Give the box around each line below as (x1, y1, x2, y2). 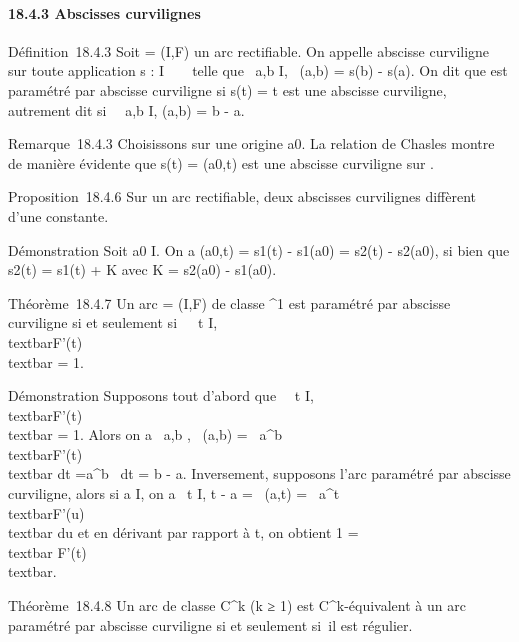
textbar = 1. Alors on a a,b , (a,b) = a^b (8, 424, 282, 445)
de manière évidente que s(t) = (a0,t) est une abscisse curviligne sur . (8, 152, 434, 173)
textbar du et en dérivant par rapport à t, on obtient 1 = (8, 522, 359, 543)
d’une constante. (8, 205, 109, 226)
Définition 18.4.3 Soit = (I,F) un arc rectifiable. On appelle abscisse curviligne (8, 40, 490, 61)
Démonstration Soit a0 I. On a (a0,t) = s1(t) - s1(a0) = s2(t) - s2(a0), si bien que (8, 239, 510, 260)
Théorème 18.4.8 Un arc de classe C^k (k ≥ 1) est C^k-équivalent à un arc (8, 595, 466, 616)
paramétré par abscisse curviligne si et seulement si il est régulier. (8, 614, 413, 635)
